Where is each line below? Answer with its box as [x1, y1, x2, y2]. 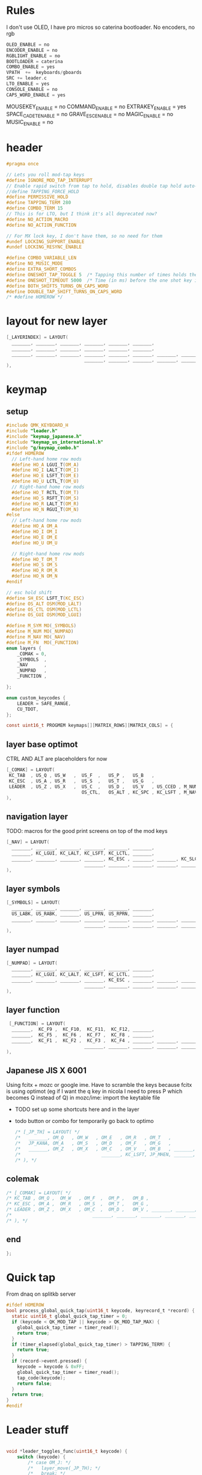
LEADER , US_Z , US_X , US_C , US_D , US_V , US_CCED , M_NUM [8, 784, 198, 790]
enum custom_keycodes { [6, 694, 66, 701]
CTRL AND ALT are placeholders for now [6, 755, 108, 762]
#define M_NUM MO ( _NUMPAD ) [6, 628, 74, 635]
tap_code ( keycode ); [17, 1375, 66, 1381]
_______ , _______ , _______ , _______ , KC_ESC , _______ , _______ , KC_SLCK [11, 856, 200, 862]
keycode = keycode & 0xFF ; [17, 1364, 85, 1370]
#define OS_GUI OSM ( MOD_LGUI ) [6, 612, 82, 618]
